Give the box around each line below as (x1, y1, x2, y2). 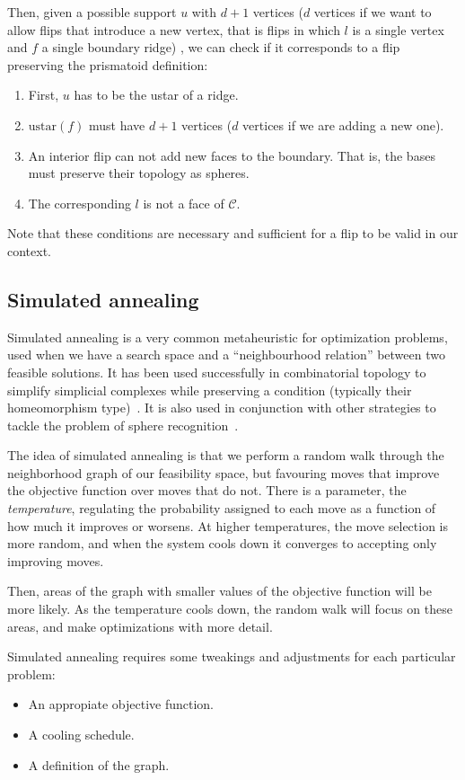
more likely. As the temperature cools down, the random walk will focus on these (7, 599, 452, 618)
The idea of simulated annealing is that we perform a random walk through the (7, 446, 444, 465)
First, (28, 85, 59, 104)
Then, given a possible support (7, 3, 177, 21)
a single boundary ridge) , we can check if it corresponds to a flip (41, 38, 400, 57)
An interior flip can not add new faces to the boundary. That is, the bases (28, 146, 435, 164)
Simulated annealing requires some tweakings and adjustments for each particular (7, 647, 456, 666)
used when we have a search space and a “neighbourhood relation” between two (7, 345, 445, 364)
